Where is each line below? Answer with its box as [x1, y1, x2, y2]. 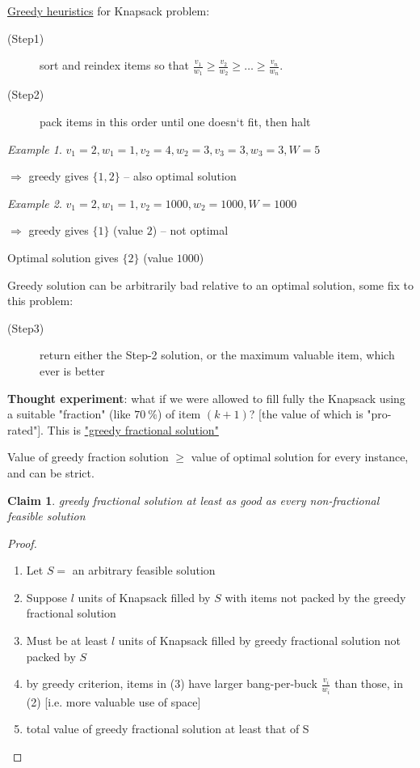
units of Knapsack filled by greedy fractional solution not [118, 632, 401, 649]
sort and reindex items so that [40, 57, 190, 74]
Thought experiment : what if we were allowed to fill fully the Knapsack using [7, 389, 405, 406]
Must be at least [26, 632, 108, 649]
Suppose [26, 588, 68, 605]
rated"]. [7, 421, 44, 438]
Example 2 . [7, 194, 62, 211]
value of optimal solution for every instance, [191, 448, 409, 465]
